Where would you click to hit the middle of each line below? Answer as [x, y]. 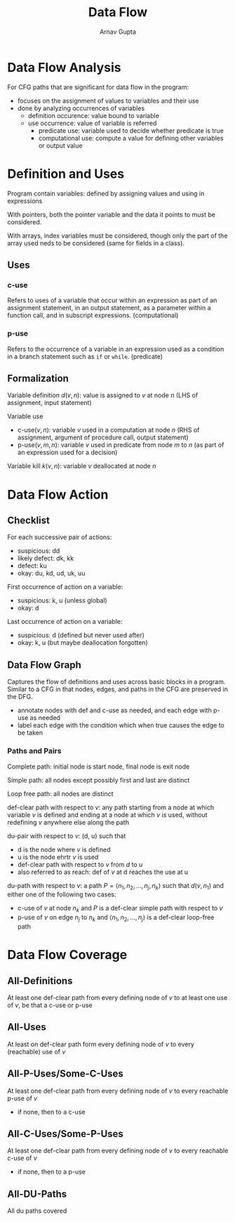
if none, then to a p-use [52, 1172]
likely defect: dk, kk [46, 558]
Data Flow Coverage [67, 955]
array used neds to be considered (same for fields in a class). [96, 243]
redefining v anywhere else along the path [68, 822]
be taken [30, 733]
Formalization [38, 378]
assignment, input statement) [50, 403]
